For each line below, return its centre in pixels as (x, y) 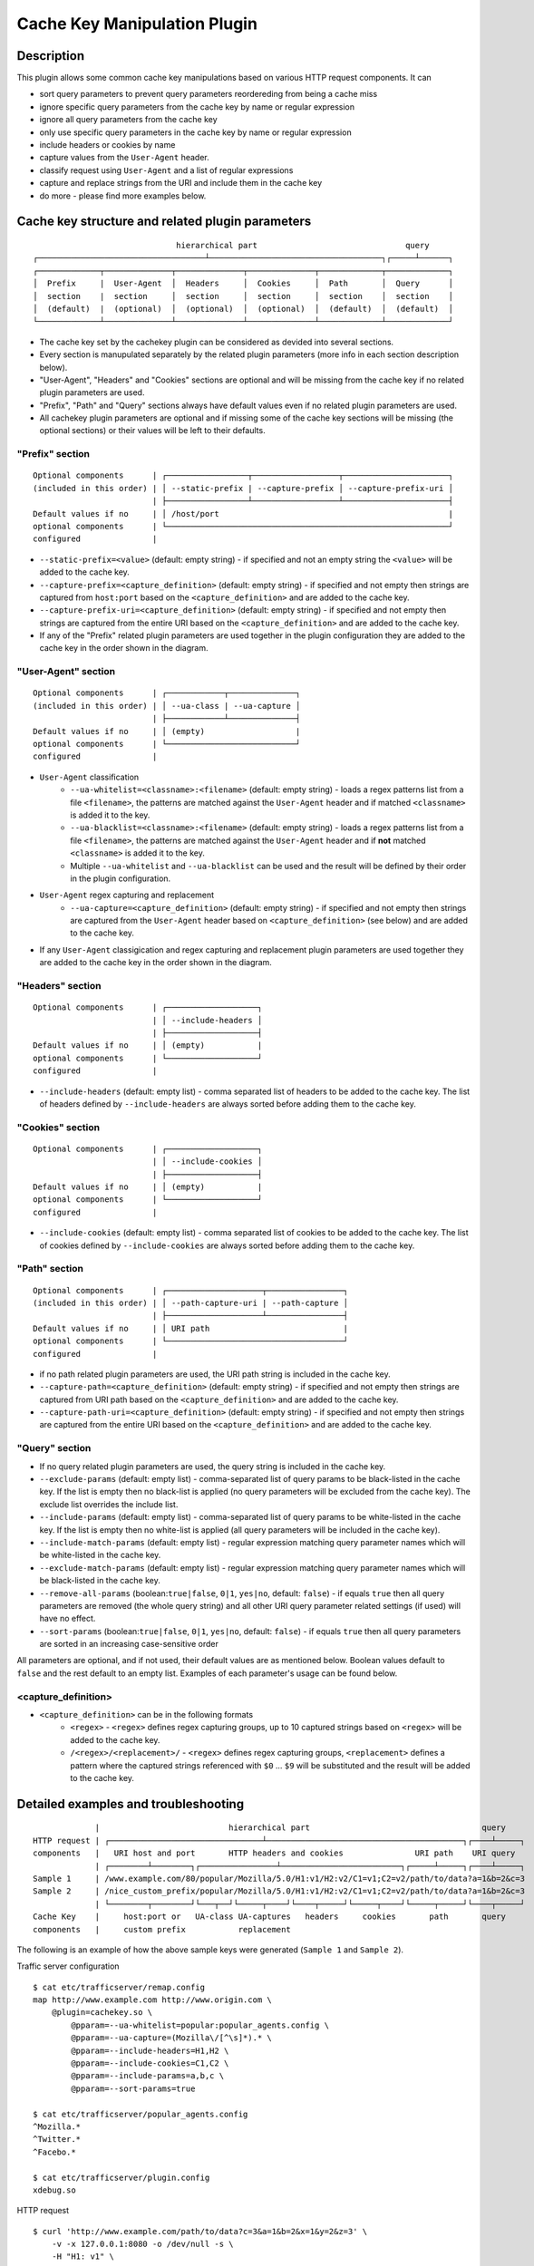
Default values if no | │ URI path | (191, 1328)
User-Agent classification (89, 777)
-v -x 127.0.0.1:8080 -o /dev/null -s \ (143, 2244)
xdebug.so (54, 2190)
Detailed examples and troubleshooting (131, 1804)
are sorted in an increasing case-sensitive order (129, 1644)
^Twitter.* (57, 2140)
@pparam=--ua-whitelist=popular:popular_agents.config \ (200, 2025)
